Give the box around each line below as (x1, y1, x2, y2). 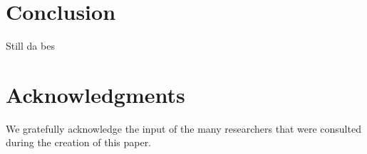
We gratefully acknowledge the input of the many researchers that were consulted (6, 121, 361, 136)
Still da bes (6, 38, 55, 53)
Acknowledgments (6, 79, 185, 109)
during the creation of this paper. (6, 135, 152, 150)
